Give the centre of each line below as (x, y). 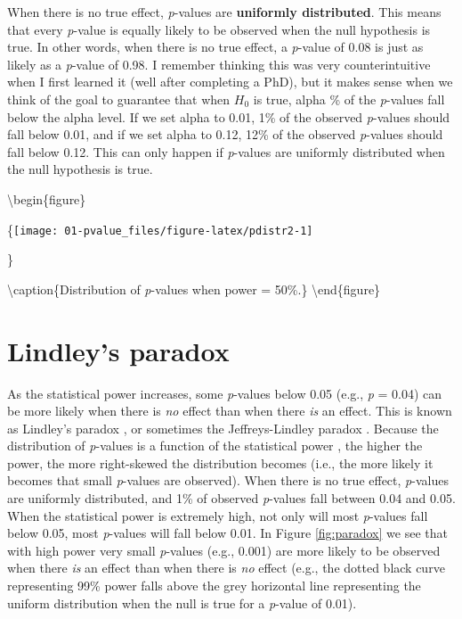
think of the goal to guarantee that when (119, 99)
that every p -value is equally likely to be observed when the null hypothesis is (219, 29)
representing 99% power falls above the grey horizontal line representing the (214, 586)
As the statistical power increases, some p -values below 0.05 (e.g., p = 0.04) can (225, 393)
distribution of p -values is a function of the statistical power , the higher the (215, 446)
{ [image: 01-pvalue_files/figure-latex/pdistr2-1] (160, 229)
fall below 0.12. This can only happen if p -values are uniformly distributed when (226, 151)
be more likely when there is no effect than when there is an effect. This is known (230, 411)
